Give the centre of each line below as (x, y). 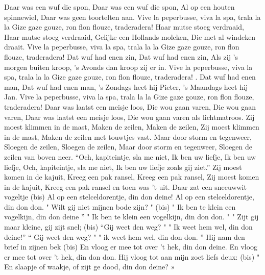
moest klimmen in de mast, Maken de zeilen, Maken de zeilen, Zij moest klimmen (132, 127)
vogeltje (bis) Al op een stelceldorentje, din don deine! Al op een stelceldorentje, (129, 197)
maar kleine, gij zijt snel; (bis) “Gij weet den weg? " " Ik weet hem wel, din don (128, 227)
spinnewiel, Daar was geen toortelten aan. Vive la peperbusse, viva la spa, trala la (132, 17)
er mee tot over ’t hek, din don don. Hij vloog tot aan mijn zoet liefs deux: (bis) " (132, 256)
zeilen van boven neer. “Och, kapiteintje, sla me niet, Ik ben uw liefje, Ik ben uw (130, 156)
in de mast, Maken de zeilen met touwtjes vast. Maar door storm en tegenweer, (128, 136)
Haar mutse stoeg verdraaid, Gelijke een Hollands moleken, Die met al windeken (130, 36)
